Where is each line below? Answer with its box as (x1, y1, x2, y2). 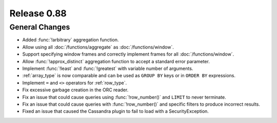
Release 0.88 (9, 8, 67, 19)
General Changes (9, 22, 70, 32)
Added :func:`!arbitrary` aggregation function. (22, 37, 119, 43)
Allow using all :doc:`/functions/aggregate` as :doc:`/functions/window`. (22, 44, 174, 50)
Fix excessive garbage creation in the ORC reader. (22, 87, 129, 93)
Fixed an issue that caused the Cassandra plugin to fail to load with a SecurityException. (22, 108, 209, 114)
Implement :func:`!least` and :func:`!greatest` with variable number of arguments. (22, 65, 193, 71)
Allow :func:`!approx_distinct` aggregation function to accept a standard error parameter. (22, 58, 210, 64)
